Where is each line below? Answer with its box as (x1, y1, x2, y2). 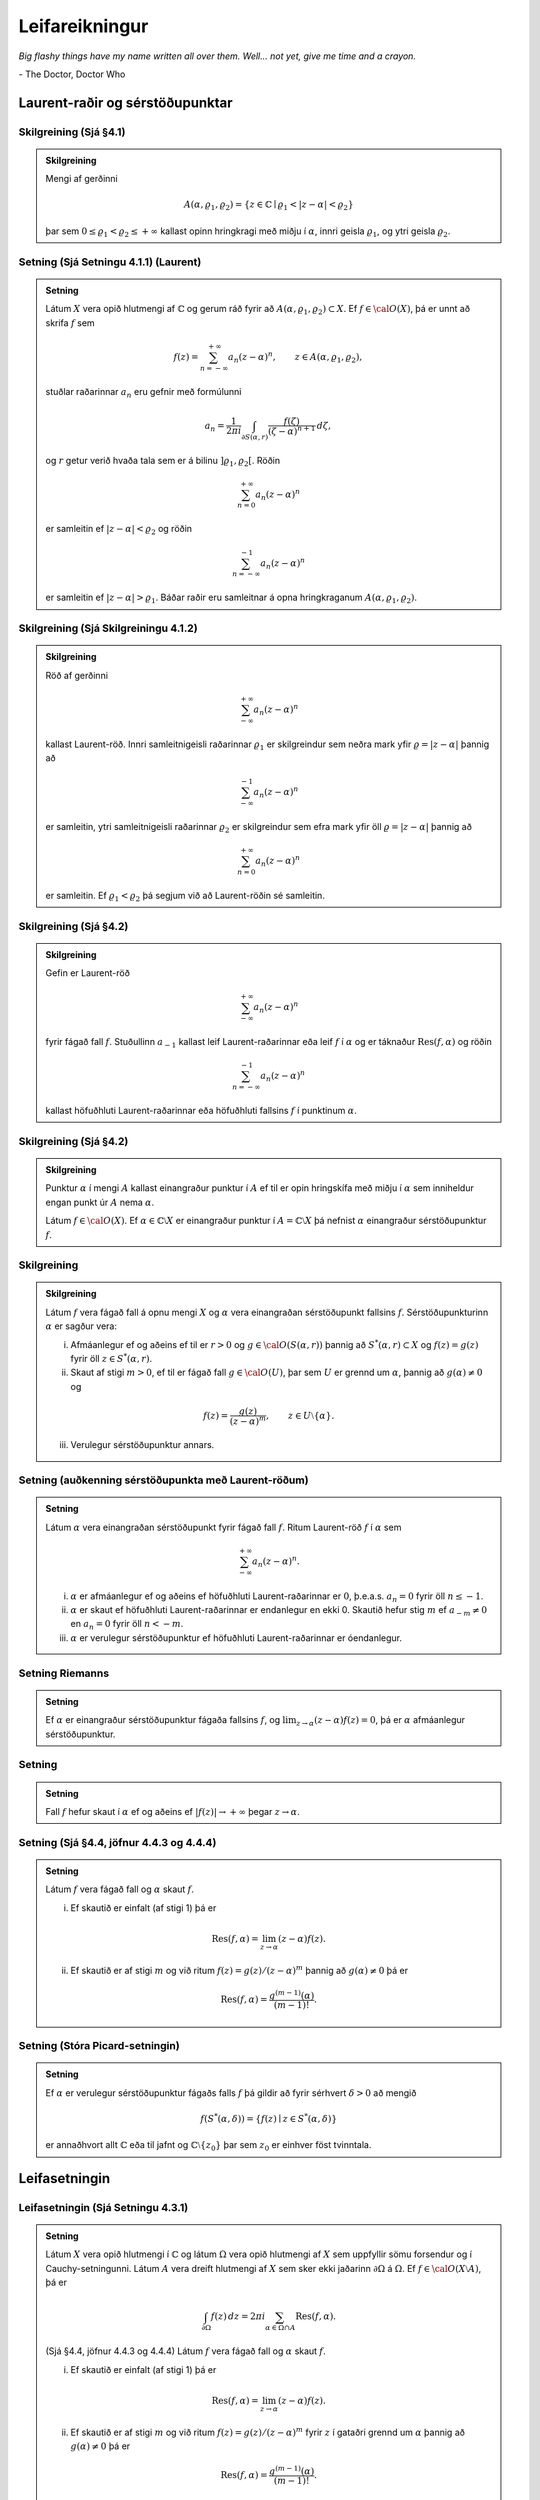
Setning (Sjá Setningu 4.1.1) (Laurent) (18, 255, 202, 269)
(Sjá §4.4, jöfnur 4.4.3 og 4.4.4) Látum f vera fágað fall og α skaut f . (45, 2345, 327, 2357)
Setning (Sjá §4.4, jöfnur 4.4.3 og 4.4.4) (18, 1835, 217, 1849)
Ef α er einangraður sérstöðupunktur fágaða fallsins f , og (45, 1714, 281, 1726)
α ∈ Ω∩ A (265, 2323, 296, 2333)
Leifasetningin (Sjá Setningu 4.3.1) (18, 2200, 189, 2214)
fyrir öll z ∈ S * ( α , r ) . (70, 1351, 153, 1365)
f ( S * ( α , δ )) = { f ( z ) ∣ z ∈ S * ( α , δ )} (200, 2111, 338, 2124)
